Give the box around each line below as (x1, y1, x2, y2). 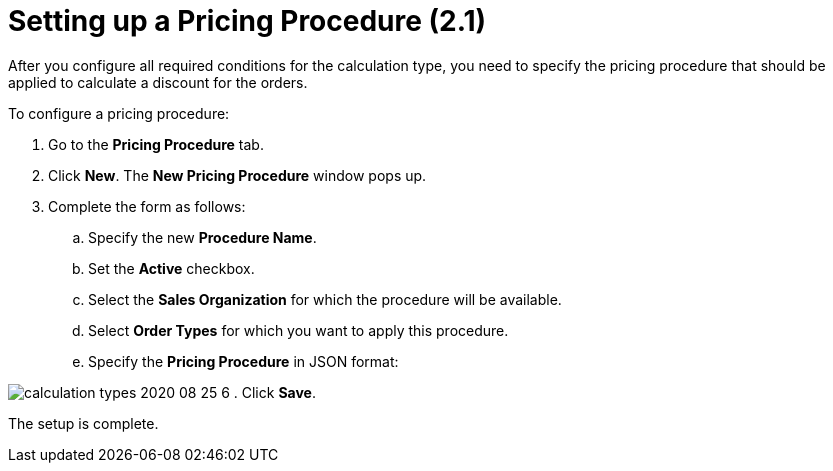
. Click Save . (233, 383, 316, 401)
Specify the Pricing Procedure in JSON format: (88, 352, 399, 370)
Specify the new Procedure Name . (88, 228, 317, 246)
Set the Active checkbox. (88, 259, 255, 277)
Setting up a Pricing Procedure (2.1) (8, 4, 487, 38)
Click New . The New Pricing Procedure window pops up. (48, 166, 427, 184)
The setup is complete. (8, 414, 159, 432)
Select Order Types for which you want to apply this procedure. (88, 321, 509, 339)
